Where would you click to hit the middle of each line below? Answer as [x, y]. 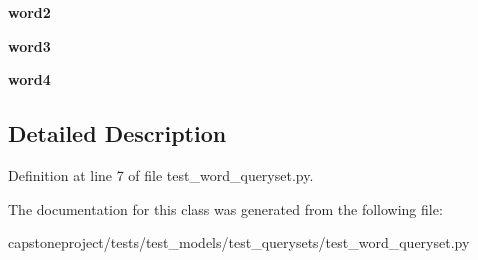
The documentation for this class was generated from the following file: [225, 208]
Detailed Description [117, 133]
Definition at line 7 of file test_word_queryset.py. [161, 174]
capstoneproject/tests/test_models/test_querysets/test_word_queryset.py [239, 242]
